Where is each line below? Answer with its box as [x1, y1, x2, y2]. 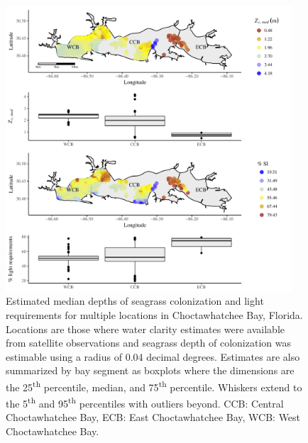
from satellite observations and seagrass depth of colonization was [6, 335, 291, 350]
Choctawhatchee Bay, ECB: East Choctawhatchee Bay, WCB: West [6, 410, 301, 425]
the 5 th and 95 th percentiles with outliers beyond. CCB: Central [6, 394, 284, 410]
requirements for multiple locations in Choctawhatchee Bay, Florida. [6, 307, 303, 322]
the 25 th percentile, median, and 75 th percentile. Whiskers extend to [6, 377, 302, 394]
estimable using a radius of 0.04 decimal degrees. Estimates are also [6, 349, 300, 364]
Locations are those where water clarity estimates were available [6, 321, 285, 336]
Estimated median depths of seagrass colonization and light [6, 293, 264, 308]
